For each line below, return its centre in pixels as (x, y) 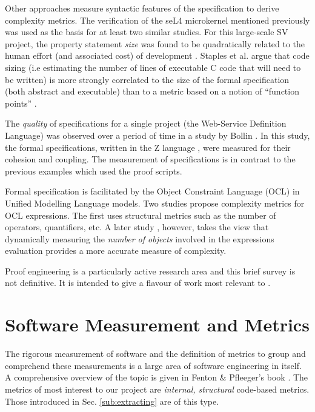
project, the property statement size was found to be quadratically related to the (155, 43)
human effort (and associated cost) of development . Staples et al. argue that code (157, 55)
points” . (21, 103)
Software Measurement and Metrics (157, 324)
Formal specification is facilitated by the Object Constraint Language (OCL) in (152, 191)
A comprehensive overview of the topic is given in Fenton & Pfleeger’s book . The (157, 377)
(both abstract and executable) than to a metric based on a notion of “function (152, 91)
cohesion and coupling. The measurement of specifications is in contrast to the (150, 159)
